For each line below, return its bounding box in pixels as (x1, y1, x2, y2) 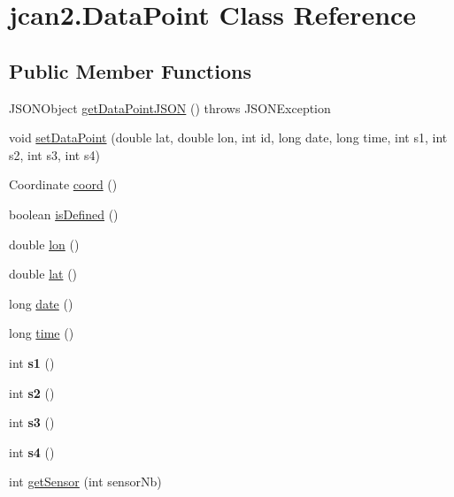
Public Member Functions (9, 57, 251, 84)
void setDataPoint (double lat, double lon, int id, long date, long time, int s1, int (9, 128, 448, 147)
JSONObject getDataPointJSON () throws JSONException (9, 98, 331, 117)
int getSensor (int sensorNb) (9, 472, 162, 491)
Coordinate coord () (9, 175, 118, 194)
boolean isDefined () (9, 204, 119, 223)
